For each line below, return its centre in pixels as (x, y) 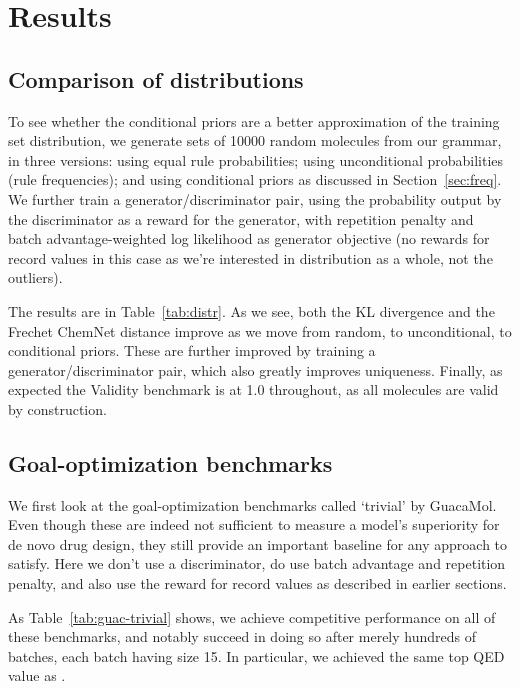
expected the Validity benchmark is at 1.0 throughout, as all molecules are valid (253, 389)
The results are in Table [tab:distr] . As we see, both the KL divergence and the (251, 310)
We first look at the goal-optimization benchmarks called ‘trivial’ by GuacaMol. (252, 504)
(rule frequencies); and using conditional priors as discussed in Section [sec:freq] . (255, 179)
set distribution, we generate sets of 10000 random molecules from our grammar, (255, 140)
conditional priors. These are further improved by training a (192, 350)
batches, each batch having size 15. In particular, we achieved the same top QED (256, 655)
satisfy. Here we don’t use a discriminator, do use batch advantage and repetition (257, 563)
